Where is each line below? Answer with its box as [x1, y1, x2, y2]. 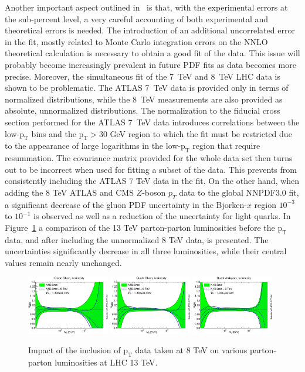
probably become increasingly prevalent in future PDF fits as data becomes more [5, 58, 296, 70]
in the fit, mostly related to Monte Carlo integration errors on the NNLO [5, 35, 268, 47]
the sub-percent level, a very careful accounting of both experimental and [5, 12, 269, 25]
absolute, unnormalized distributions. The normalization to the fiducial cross [5, 104, 280, 117]
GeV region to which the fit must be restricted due [110, 127, 292, 139]
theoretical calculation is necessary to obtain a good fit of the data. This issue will [5, 47, 300, 59]
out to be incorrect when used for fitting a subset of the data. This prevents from [5, 163, 297, 175]
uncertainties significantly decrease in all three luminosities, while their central [5, 245, 287, 257]
